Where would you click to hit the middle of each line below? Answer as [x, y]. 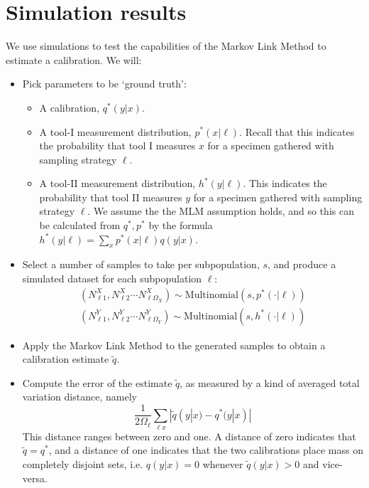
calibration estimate [66, 359]
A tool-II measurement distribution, [117, 183]
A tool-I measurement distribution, [115, 131]
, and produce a [302, 264]
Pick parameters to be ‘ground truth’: [104, 84]
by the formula [181, 225]
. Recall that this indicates [297, 131]
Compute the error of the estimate [97, 382]
